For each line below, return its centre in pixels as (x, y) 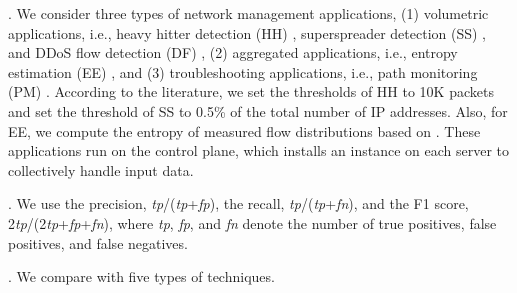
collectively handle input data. (101, 169)
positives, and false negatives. (98, 242)
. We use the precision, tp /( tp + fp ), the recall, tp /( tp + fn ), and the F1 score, (238, 203)
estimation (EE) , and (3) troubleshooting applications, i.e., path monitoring (243, 71)
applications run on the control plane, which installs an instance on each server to (259, 150)
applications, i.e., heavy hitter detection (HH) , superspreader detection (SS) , (247, 32)
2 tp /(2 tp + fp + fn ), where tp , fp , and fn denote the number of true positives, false (252, 222)
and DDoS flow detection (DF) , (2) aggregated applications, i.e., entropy (233, 52)
